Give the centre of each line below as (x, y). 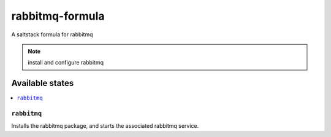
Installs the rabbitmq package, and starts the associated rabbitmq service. (105, 126)
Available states (43, 83)
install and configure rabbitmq (66, 63)
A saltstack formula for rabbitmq (52, 34)
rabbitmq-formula (58, 16)
